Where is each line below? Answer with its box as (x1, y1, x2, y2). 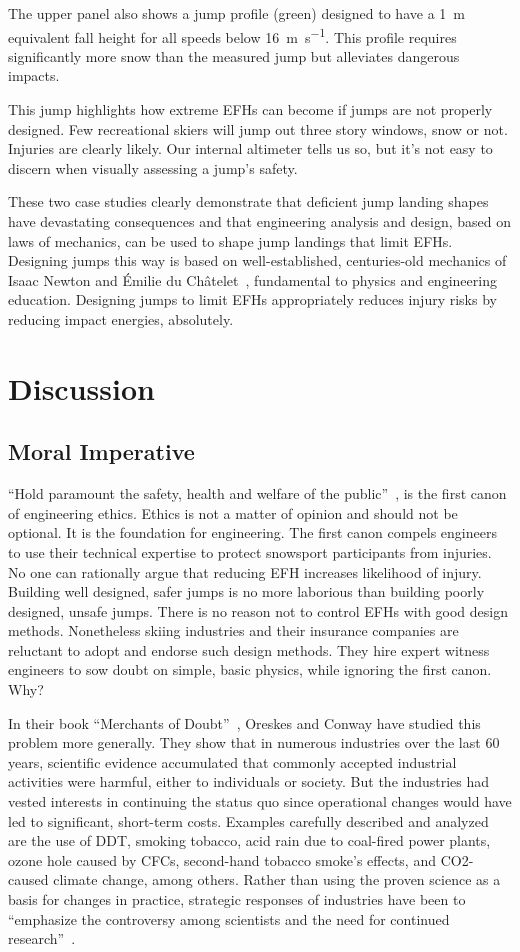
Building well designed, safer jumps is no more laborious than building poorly (8, 581, 485, 602)
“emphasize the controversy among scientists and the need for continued (8, 908, 450, 929)
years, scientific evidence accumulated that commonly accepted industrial (8, 751, 457, 772)
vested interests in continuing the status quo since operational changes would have (8, 791, 512, 812)
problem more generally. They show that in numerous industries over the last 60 (8, 732, 500, 753)
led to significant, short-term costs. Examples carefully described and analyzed (8, 810, 489, 831)
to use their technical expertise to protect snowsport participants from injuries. (8, 541, 492, 562)
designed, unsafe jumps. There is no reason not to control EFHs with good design (8, 600, 508, 621)
